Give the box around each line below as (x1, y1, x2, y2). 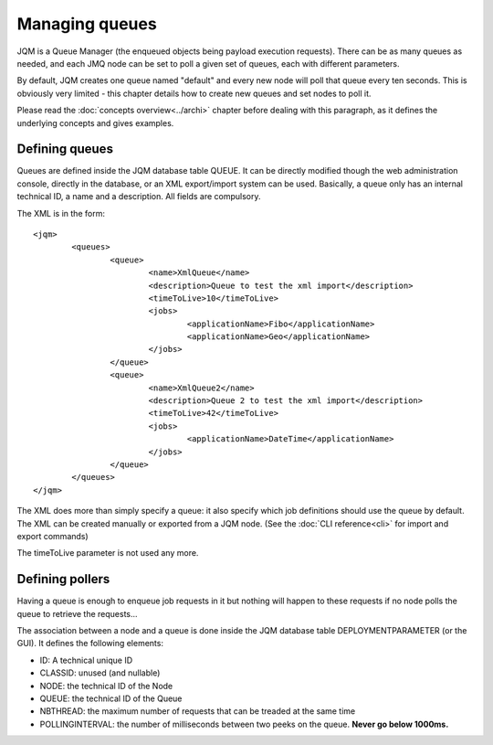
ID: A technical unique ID (39, 655, 133, 665)
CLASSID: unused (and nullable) (39, 667, 161, 678)
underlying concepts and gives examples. (16, 117, 174, 128)
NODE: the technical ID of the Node (39, 680, 173, 691)
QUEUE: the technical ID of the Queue (39, 693, 183, 704)
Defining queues (16, 142, 114, 157)
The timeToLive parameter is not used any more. (16, 548, 199, 559)
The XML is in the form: (16, 208, 105, 218)
